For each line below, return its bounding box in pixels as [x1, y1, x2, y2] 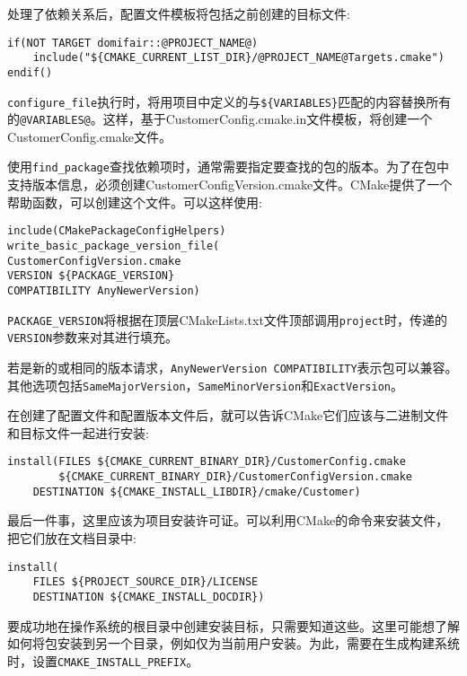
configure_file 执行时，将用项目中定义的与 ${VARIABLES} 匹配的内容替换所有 [7, 92, 452, 110]
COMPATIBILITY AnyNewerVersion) [7, 284, 200, 297]
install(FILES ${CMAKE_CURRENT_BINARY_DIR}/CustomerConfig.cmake [7, 455, 406, 469]
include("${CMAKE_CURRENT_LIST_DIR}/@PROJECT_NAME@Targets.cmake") [32, 51, 445, 65]
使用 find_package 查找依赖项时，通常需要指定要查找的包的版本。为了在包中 [7, 157, 449, 176]
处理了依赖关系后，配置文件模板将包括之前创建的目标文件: [7, 4, 350, 22]
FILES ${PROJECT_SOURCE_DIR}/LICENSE [32, 575, 259, 589]
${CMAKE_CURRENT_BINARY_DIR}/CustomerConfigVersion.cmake [58, 470, 413, 484]
